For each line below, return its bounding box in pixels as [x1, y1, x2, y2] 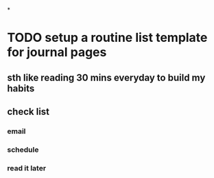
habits [7, 82, 35, 94]
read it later [7, 163, 47, 173]
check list [7, 106, 50, 118]
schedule [7, 144, 39, 154]
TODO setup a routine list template [7, 30, 208, 45]
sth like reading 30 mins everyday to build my [7, 71, 206, 83]
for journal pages [7, 45, 107, 60]
